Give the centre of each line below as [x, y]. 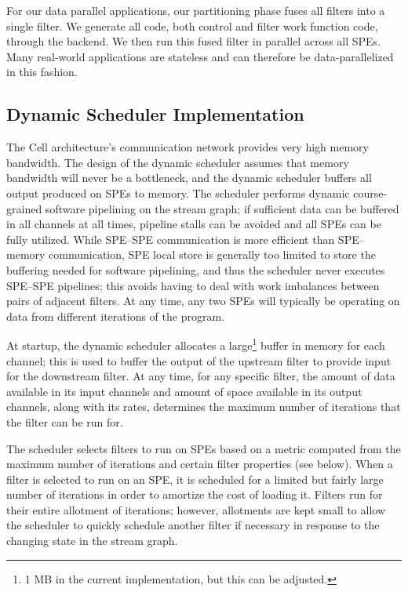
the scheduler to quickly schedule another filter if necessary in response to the [193, 525]
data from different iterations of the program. [115, 316]
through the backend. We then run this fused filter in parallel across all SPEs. [194, 41]
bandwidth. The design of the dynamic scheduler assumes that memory [178, 162]
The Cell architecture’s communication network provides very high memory [188, 147]
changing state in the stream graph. [92, 541]
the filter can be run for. [65, 421]
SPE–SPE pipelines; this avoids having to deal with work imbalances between [193, 285]
